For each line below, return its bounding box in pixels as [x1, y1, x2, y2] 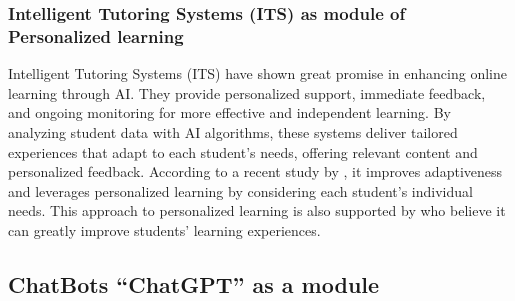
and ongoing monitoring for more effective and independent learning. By [8, 102, 451, 123]
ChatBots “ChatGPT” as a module [8, 268, 380, 299]
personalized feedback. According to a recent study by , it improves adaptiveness [8, 161, 503, 182]
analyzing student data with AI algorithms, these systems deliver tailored [8, 121, 458, 142]
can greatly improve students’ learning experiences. [8, 219, 321, 240]
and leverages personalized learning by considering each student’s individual [8, 180, 473, 201]
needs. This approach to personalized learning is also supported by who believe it [8, 200, 506, 221]
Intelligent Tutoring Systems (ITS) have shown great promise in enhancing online [8, 63, 507, 84]
